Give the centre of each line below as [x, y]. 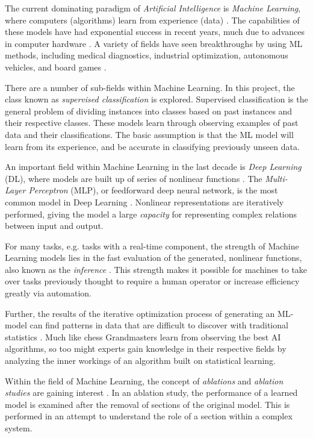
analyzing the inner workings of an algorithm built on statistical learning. [141, 361]
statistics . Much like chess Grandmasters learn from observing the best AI [143, 336]
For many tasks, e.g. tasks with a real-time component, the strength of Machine [152, 246]
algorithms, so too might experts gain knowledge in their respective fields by [146, 349]
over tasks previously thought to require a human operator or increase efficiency [152, 281]
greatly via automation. [48, 293]
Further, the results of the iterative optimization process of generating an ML [148, 313]
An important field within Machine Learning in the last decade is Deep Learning [153, 167]
